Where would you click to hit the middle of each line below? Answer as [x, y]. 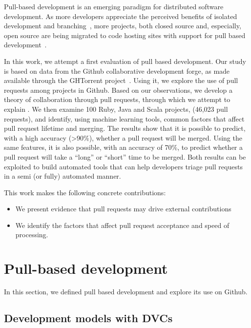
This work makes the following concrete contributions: [85, 192]
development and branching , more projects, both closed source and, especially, [123, 26]
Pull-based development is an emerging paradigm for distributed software [114, 6]
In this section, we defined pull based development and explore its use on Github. [126, 292]
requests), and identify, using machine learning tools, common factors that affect [124, 118]
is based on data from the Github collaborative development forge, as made [117, 71]
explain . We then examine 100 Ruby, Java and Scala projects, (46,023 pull [116, 109]
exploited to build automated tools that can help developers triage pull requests [123, 166]
